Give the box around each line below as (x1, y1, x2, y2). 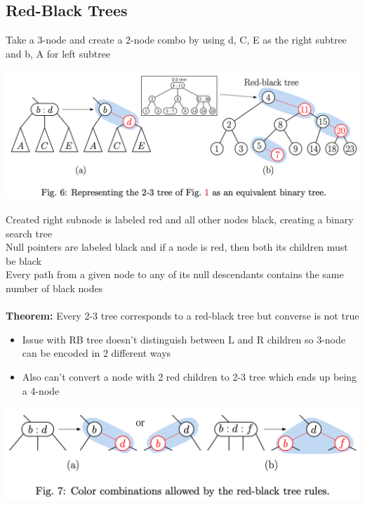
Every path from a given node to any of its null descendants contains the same (6, 267, 344, 282)
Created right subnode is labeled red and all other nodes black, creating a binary (6, 212, 354, 227)
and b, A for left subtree (6, 46, 111, 60)
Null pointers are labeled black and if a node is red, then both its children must (6, 240, 348, 254)
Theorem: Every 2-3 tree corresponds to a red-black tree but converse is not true (6, 308, 359, 323)
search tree (6, 225, 52, 240)
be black (6, 253, 41, 268)
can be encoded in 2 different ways (22, 346, 171, 360)
